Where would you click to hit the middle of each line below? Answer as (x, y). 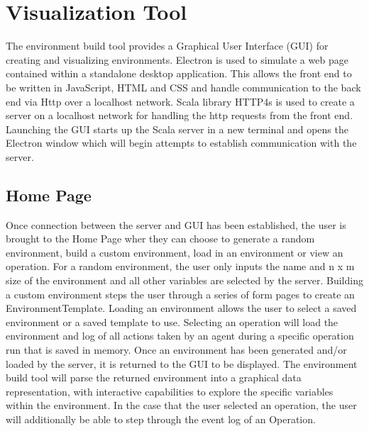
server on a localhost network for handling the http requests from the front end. (180, 115)
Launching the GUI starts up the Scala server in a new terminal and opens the (177, 129)
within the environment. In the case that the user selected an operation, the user (181, 405)
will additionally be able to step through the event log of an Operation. (161, 419)
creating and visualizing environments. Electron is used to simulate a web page (177, 59)
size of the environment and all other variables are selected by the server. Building (184, 280)
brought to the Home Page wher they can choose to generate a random (160, 239)
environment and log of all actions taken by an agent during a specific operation (180, 336)
